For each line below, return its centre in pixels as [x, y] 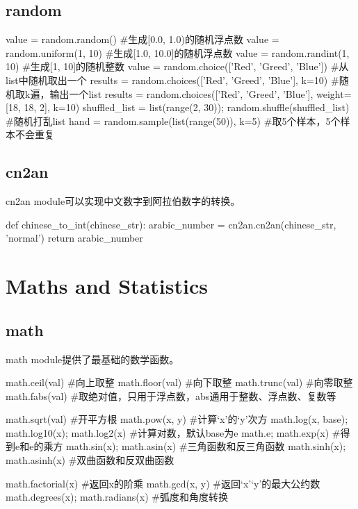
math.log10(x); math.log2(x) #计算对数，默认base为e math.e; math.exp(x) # [173, 432]
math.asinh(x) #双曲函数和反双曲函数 [90, 460]
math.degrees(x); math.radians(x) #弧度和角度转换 [117, 497]
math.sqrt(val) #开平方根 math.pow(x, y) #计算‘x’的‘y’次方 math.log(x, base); [177, 419]
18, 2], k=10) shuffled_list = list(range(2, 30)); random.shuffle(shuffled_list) [187, 107]
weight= [334, 93]
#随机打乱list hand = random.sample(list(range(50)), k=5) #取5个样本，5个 [173, 120]
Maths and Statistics [107, 286]
